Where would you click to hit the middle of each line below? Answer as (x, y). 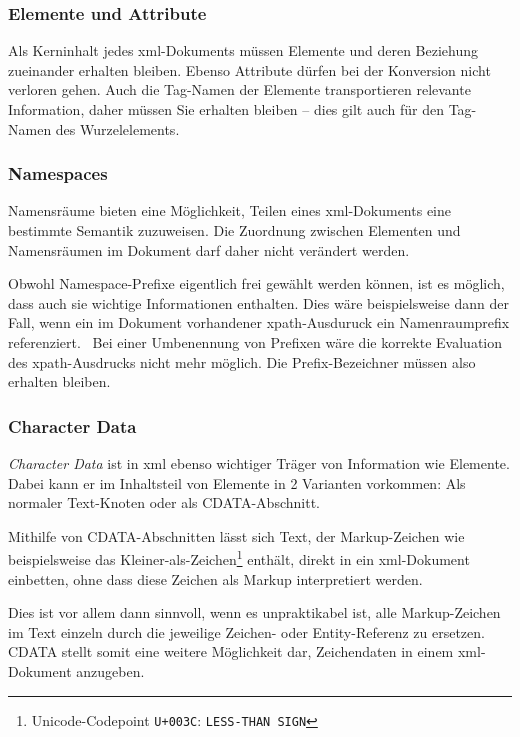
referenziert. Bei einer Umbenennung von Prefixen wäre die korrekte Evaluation (255, 341)
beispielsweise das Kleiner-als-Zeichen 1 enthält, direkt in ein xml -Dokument (239, 557)
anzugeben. (110, 670)
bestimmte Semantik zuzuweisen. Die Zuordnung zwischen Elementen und (234, 230)
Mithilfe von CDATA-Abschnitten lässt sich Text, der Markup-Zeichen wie (236, 535)
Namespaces (58, 173)
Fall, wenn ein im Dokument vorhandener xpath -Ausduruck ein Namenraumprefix (259, 322)
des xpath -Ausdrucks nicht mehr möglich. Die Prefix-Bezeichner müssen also (242, 361)
